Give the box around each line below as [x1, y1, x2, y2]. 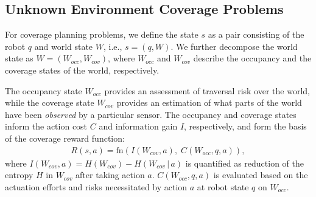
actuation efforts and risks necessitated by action [5, 180, 188, 193]
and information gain [99, 120, 178, 133]
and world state [34, 40, 93, 52]
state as [5, 52, 33, 64]
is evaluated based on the [213, 168, 308, 181]
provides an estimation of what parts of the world [116, 96, 302, 109]
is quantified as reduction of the [185, 156, 304, 169]
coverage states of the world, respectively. [5, 63, 160, 76]
